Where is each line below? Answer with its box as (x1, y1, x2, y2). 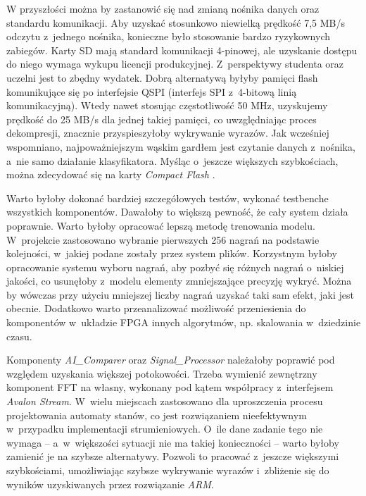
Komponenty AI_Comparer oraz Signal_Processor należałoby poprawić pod (6, 352, 335, 367)
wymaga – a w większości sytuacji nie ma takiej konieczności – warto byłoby (6, 435, 339, 449)
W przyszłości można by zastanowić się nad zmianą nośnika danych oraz (6, 1, 320, 15)
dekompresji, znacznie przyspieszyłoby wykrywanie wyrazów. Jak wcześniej (6, 125, 329, 140)
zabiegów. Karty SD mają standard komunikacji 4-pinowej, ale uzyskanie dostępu (6, 42, 358, 57)
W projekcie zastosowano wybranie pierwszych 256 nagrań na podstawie (6, 232, 320, 247)
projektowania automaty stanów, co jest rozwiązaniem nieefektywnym (6, 407, 307, 422)
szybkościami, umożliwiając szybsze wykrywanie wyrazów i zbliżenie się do (6, 463, 329, 477)
